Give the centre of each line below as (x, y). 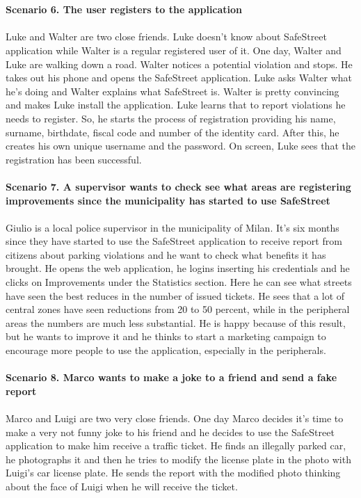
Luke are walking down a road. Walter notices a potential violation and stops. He (179, 64)
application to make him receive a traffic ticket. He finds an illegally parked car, (176, 445)
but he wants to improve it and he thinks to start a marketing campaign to (166, 336)
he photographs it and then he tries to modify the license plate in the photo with (178, 459)
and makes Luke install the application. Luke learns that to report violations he (176, 105)
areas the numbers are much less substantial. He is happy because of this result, (176, 322)
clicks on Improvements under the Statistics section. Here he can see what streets (179, 282)
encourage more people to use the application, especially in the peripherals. (166, 350)
